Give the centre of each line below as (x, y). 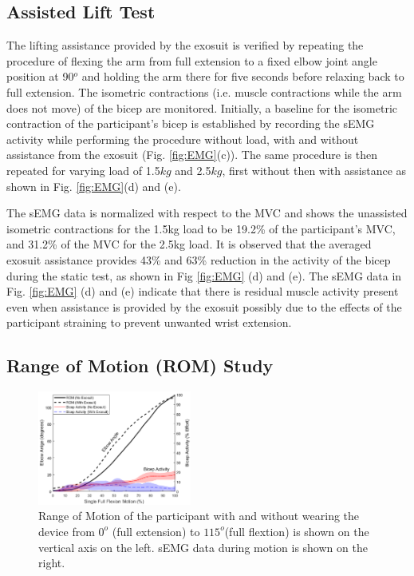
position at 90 (40, 76)
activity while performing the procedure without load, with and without (183, 139)
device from (67, 531)
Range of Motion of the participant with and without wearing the (199, 516)
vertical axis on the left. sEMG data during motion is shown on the (203, 547)
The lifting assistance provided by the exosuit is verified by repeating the (185, 45)
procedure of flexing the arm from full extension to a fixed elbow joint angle (192, 60)
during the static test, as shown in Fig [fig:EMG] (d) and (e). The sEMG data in (204, 275)
